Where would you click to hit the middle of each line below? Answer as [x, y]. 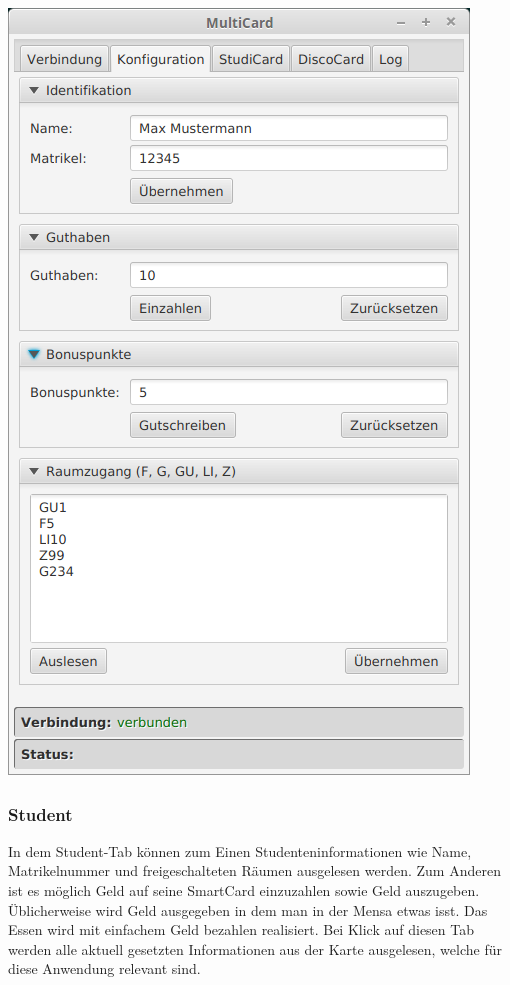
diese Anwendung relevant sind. [104, 968]
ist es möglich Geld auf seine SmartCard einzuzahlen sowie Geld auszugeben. [244, 890]
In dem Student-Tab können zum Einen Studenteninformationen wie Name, [240, 850]
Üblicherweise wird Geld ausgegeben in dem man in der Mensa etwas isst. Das [248, 909]
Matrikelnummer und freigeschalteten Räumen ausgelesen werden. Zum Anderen [254, 870]
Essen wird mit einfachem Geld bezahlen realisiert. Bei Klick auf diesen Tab [241, 929]
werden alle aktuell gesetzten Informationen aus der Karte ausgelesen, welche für [255, 948]
